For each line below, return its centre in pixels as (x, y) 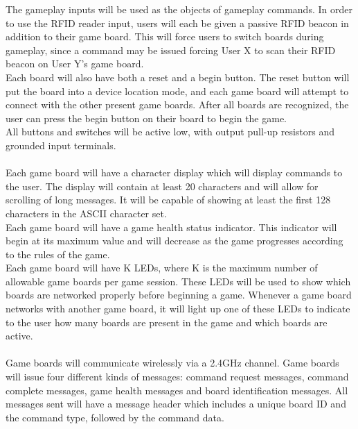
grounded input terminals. (61, 145)
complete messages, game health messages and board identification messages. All (177, 390)
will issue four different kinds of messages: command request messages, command (177, 377)
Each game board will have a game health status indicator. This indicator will (171, 227)
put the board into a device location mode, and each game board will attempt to (177, 91)
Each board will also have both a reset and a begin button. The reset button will (178, 77)
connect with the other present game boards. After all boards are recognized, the (177, 104)
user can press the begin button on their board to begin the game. (146, 118)
